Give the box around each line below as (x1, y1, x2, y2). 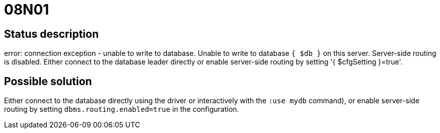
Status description (4, 27, 99, 40)
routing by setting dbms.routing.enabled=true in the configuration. (4, 105, 239, 114)
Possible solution (4, 75, 92, 88)
